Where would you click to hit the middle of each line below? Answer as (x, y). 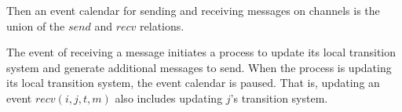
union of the (36, 25)
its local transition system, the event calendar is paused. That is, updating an (193, 83)
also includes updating (169, 98)
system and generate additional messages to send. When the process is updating (199, 67)
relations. (162, 25)
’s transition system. (279, 98)
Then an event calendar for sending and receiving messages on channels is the (193, 10)
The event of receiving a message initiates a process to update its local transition (201, 52)
